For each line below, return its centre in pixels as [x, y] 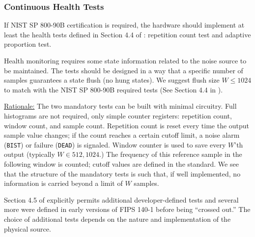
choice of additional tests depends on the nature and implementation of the [117, 219]
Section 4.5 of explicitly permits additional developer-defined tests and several [121, 199]
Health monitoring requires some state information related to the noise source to [125, 60]
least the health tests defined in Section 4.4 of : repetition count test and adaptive [127, 34]
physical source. [28, 228]
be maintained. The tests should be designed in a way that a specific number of [124, 70]
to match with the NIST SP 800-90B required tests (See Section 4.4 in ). [113, 89]
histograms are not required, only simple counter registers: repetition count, [118, 115]
